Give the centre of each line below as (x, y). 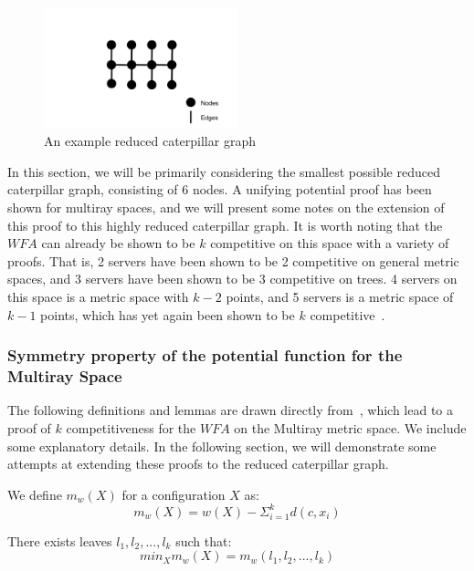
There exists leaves (60, 540)
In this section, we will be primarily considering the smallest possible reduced (224, 171)
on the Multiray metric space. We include (350, 427)
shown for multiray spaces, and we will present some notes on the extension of (226, 208)
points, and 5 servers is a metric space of (340, 297)
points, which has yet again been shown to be (168, 314)
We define (35, 494)
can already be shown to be (118, 243)
